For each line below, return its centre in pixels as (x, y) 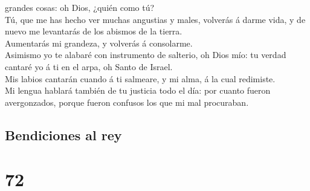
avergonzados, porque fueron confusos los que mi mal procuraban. (127, 102)
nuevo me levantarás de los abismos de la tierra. (94, 31)
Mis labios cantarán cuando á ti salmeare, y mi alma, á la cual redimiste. (140, 78)
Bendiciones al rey (63, 134)
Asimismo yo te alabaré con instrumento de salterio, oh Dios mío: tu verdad (146, 55)
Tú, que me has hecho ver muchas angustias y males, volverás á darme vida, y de (155, 19)
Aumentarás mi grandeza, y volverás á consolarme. (99, 43)
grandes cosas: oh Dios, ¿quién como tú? (80, 7)
